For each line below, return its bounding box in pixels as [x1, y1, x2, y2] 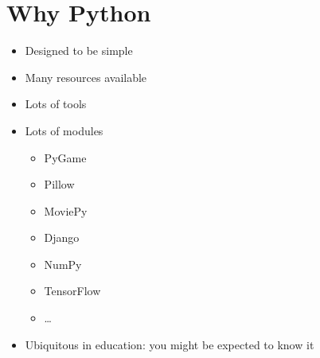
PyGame [44, 149, 87, 165]
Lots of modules [25, 122, 103, 138]
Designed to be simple [25, 42, 133, 59]
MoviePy [44, 202, 88, 219]
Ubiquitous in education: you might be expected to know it [25, 336, 314, 352]
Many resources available [25, 68, 147, 85]
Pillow [44, 176, 75, 193]
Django [44, 229, 80, 246]
